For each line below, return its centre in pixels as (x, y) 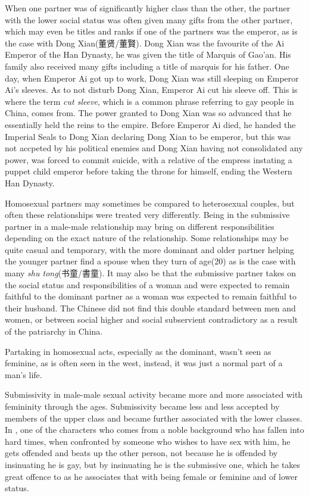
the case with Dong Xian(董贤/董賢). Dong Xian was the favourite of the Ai (145, 43)
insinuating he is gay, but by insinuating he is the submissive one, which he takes (153, 464)
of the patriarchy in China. (54, 331)
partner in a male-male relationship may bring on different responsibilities (140, 226)
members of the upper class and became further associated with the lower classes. (154, 418)
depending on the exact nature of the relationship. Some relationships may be (147, 238)
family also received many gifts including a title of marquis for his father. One (147, 66)
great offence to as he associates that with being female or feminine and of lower (151, 476)
